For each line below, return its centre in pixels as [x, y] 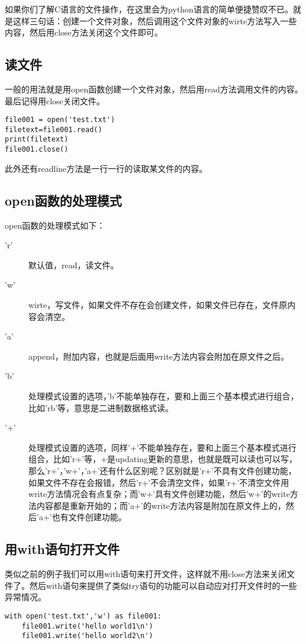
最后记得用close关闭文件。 [55, 100]
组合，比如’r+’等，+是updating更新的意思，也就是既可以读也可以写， [163, 459]
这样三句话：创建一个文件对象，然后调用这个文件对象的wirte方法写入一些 [155, 20]
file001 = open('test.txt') [60, 120]
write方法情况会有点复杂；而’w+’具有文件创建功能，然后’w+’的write [159, 494]
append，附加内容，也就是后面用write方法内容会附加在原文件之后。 [159, 356]
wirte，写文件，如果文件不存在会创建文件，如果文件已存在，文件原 [158, 304]
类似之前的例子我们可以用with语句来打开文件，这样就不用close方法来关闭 [146, 574]
